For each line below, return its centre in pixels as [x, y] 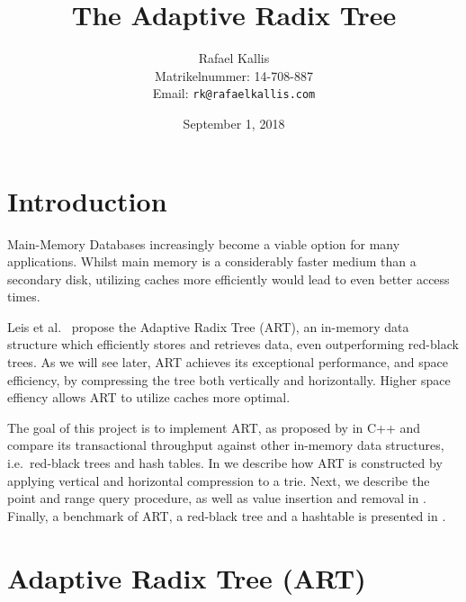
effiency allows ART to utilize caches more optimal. [149, 397]
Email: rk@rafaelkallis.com [234, 93]
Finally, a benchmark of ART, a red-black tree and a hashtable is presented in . [227, 515]
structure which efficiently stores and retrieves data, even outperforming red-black [233, 344]
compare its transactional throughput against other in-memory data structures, [226, 445]
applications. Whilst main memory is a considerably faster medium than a [212, 261]
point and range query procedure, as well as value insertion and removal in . [217, 498]
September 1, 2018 [234, 123]
